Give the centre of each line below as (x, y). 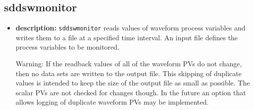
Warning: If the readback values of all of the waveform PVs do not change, (129, 64)
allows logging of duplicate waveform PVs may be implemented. (112, 102)
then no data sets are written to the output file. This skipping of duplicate (128, 73)
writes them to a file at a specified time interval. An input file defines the (127, 37)
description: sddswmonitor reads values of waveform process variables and (130, 28)
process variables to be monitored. (67, 47)
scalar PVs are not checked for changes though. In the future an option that (131, 92)
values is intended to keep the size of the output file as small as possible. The (133, 83)
